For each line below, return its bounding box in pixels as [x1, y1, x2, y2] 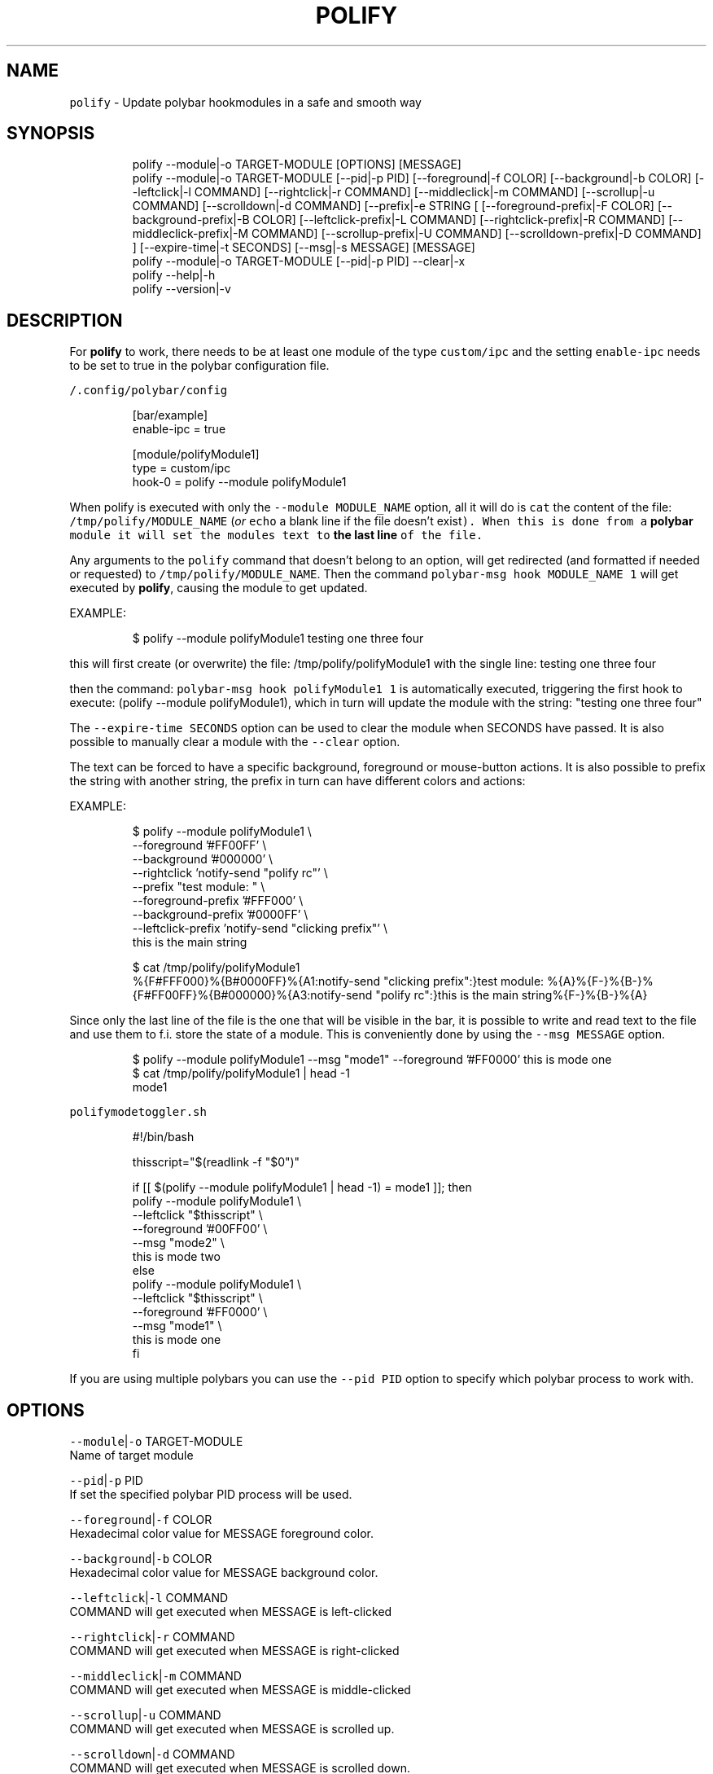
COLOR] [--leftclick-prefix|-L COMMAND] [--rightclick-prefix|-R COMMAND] [252, 213, 666, 227]
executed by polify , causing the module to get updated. [69, 581, 368, 595]
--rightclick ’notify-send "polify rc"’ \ [132, 866, 328, 880]
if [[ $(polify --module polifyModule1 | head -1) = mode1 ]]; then [132, 1180, 472, 1195]
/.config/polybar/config [69, 384, 228, 397]
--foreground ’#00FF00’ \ [132, 1222, 268, 1236]
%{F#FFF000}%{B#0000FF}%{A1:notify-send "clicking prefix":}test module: [132, 974, 545, 989]
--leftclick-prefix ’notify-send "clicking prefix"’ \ [132, 921, 387, 936]
